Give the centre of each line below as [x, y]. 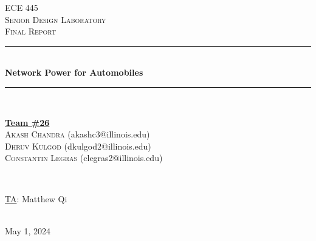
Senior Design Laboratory [56, 19]
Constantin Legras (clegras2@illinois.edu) [84, 158]
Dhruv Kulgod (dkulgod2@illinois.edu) [78, 146]
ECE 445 [22, 7]
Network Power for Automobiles [74, 72]
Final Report [31, 31]
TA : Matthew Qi [36, 198]
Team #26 [27, 122]
